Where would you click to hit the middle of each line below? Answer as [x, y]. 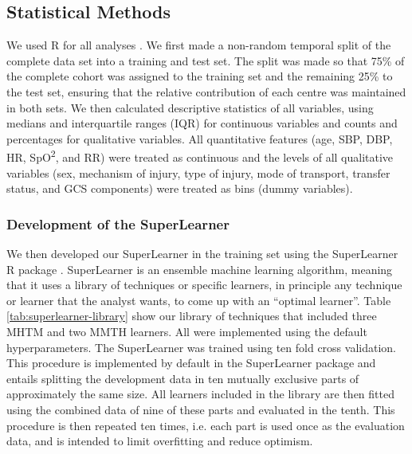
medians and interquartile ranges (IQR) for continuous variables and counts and [202, 123]
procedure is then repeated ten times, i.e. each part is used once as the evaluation [206, 425]
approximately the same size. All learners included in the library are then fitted [200, 394]
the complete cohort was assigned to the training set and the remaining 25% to [200, 76]
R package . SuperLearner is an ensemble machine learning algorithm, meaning [200, 269]
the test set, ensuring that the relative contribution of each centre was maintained [206, 91]
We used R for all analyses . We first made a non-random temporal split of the [199, 45]
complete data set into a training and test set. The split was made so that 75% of [206, 60]
